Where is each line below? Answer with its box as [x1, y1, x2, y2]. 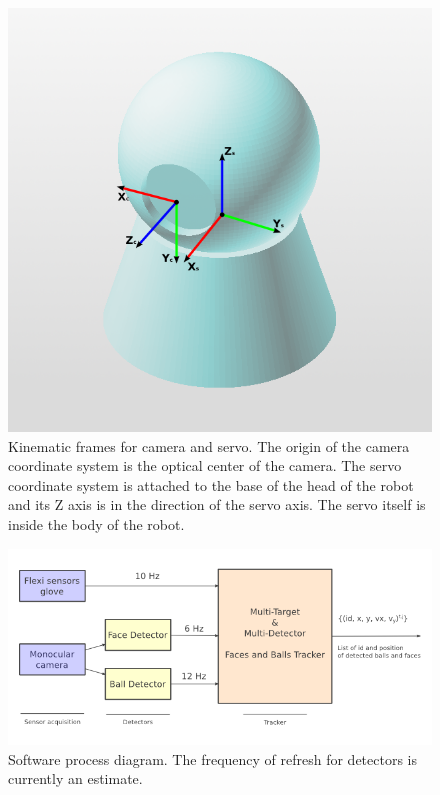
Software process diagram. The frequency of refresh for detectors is [8, 748, 418, 769]
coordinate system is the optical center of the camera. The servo [8, 455, 402, 476]
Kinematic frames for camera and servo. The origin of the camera [8, 435, 410, 456]
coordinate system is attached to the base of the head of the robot [8, 474, 414, 495]
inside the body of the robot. [8, 513, 185, 534]
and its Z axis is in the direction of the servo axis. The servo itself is [8, 494, 426, 515]
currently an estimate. [8, 768, 143, 789]
